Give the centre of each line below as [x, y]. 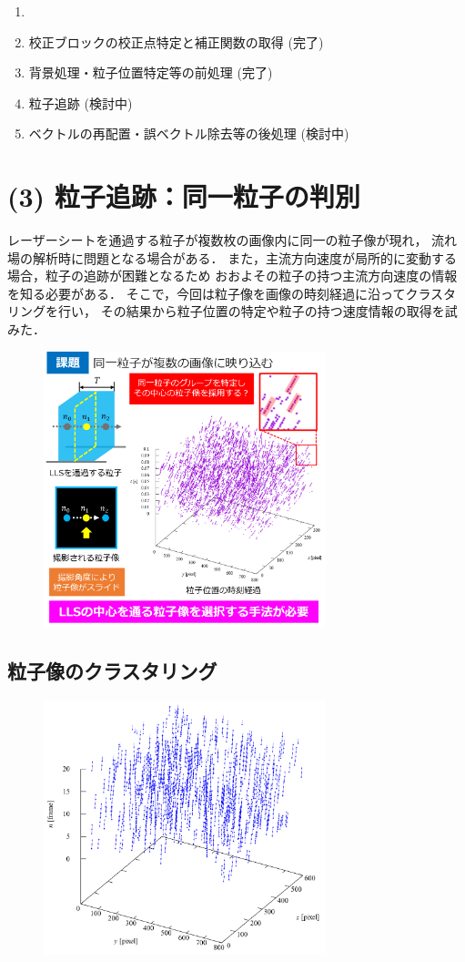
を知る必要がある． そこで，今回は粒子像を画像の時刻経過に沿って [207, 293]
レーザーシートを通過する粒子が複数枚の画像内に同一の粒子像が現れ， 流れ [232, 240]
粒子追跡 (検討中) [81, 102]
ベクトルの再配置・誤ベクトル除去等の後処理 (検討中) [189, 133]
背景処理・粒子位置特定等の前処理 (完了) [151, 72]
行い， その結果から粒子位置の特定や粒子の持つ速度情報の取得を [251, 311]
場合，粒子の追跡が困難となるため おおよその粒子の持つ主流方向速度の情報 [232, 276]
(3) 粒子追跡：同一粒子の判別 [184, 196]
